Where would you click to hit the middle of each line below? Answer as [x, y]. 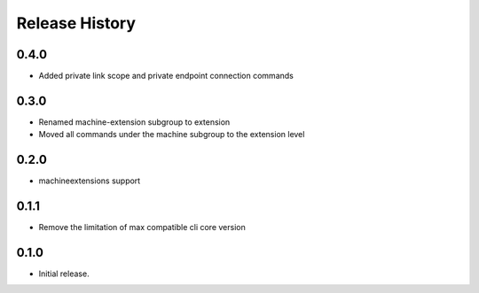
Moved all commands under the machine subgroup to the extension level [172, 135]
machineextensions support [90, 181]
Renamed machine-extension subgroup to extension [134, 122]
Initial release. [64, 274]
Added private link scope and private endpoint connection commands [166, 76]
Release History [76, 23]
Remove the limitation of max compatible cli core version [142, 227]
